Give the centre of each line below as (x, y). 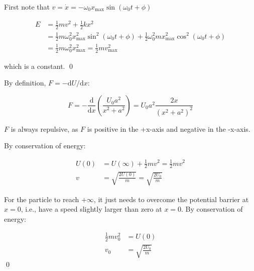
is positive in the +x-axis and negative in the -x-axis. (169, 128)
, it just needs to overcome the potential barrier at (171, 199)
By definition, (25, 83)
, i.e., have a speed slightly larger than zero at (91, 209)
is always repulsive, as (44, 128)
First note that (27, 7)
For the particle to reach (42, 199)
